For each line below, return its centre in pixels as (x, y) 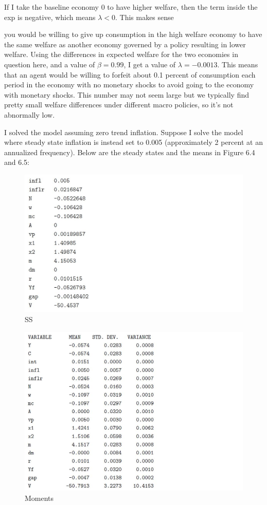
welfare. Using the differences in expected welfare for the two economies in (121, 54)
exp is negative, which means (50, 17)
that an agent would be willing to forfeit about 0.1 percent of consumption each (130, 74)
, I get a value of (150, 64)
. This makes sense (144, 17)
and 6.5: (17, 162)
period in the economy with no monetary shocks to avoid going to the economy (129, 85)
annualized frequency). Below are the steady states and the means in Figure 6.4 (130, 152)
